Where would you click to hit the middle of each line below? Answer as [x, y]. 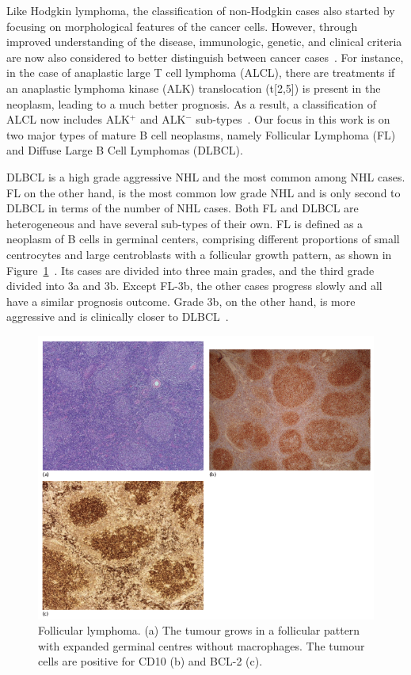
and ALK [163, 119]
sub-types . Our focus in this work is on [293, 119]
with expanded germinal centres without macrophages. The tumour [202, 645]
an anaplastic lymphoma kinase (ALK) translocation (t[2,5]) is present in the [194, 88]
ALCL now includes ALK [68, 119]
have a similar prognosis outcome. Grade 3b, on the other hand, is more [181, 301]
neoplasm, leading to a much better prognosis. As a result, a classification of [191, 103]
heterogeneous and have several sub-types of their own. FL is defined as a [185, 223]
